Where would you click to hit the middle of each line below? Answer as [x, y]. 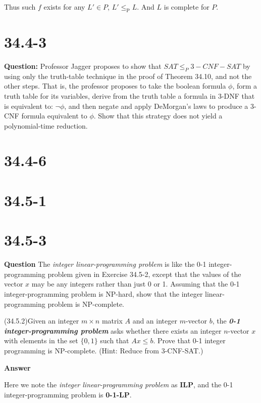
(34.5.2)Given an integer [42, 321]
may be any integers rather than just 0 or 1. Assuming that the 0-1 [136, 284]
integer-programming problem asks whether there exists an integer [113, 330]
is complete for [187, 7]
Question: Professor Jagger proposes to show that [83, 66]
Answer [17, 367]
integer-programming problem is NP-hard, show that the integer [103, 293]
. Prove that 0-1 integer [189, 340]
